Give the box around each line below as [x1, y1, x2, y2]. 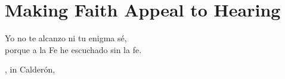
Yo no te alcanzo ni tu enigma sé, [5, 32, 127, 44]
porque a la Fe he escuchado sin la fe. [5, 43, 142, 55]
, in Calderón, [5, 63, 55, 75]
